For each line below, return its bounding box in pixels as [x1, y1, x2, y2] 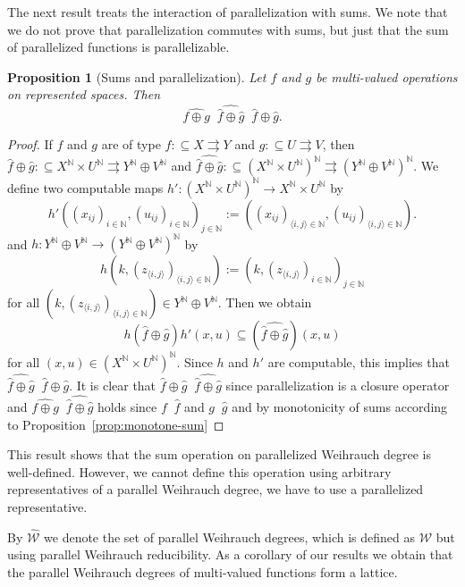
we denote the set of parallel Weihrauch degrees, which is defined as [44, 527, 415, 546]
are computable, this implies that [267, 352, 450, 371]
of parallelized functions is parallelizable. [7, 38, 230, 56]
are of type [101, 135, 161, 154]
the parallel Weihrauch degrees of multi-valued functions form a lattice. [7, 562, 398, 581]
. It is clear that [69, 375, 156, 394]
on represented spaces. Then [7, 85, 161, 104]
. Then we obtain [217, 293, 312, 312]
